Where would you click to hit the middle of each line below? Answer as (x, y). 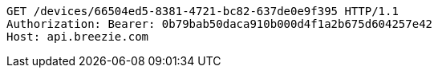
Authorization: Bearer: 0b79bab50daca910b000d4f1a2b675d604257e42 (220, 24)
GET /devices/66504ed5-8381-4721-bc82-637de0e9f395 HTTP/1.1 (203, 11)
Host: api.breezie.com (78, 37)
